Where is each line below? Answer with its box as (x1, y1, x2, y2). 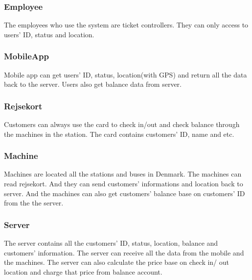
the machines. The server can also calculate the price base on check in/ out (4, 257, 229, 267)
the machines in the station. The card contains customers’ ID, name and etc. (4, 128, 234, 139)
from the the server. (4, 198, 64, 208)
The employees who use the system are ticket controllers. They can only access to (4, 20, 249, 30)
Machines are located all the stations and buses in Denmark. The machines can (4, 169, 242, 179)
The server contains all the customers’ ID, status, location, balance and (4, 238, 218, 248)
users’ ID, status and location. (4, 29, 94, 39)
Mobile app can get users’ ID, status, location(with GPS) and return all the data (4, 69, 247, 79)
